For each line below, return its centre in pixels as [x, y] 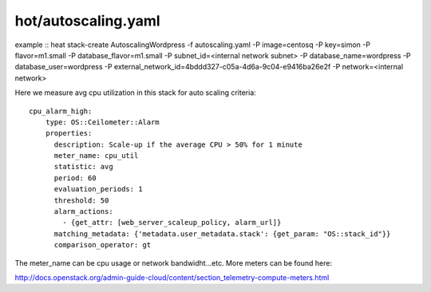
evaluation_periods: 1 [98, 189]
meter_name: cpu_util [96, 156]
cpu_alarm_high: [61, 111]
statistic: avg [83, 167]
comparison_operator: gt [103, 245]
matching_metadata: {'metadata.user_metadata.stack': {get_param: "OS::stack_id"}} [222, 234]
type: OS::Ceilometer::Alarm [102, 122]
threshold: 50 [81, 200]
